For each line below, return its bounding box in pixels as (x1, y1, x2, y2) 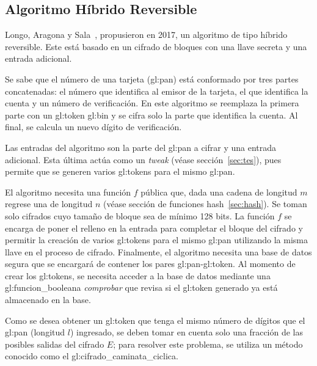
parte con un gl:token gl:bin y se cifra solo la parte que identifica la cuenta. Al (5, 108, 298, 121)
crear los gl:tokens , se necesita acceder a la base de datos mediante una (5, 269, 271, 282)
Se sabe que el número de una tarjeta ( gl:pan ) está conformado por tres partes (5, 72, 299, 85)
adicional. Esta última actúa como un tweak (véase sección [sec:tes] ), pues (5, 153, 282, 166)
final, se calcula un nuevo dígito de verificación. (5, 120, 182, 133)
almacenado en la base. (5, 293, 91, 306)
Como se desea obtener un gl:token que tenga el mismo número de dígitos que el (5, 313, 305, 326)
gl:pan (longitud (5, 326, 65, 339)
